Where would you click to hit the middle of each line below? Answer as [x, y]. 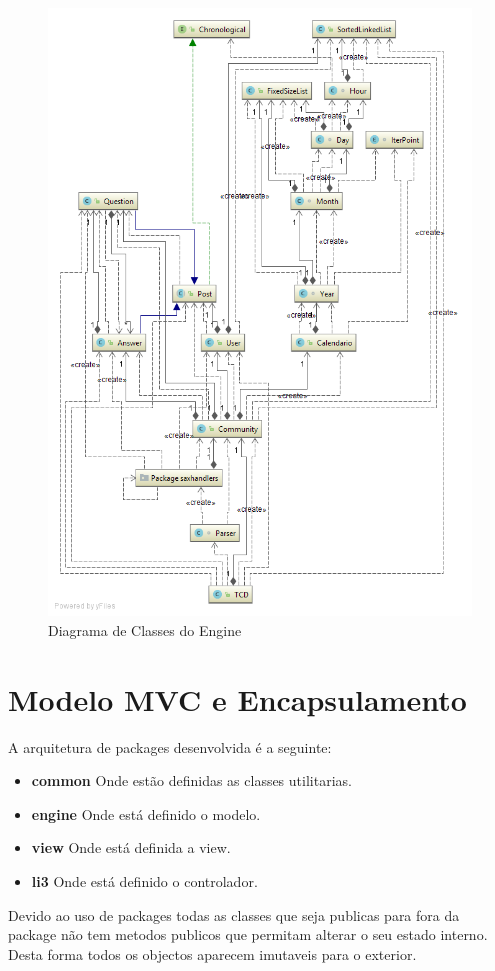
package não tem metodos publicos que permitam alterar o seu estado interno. [248, 934]
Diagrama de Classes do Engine [145, 629]
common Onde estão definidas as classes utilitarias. [191, 780]
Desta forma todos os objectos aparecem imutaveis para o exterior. [212, 953]
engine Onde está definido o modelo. [146, 813]
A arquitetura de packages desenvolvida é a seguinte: [170, 746]
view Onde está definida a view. [131, 847]
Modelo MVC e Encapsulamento [237, 698]
